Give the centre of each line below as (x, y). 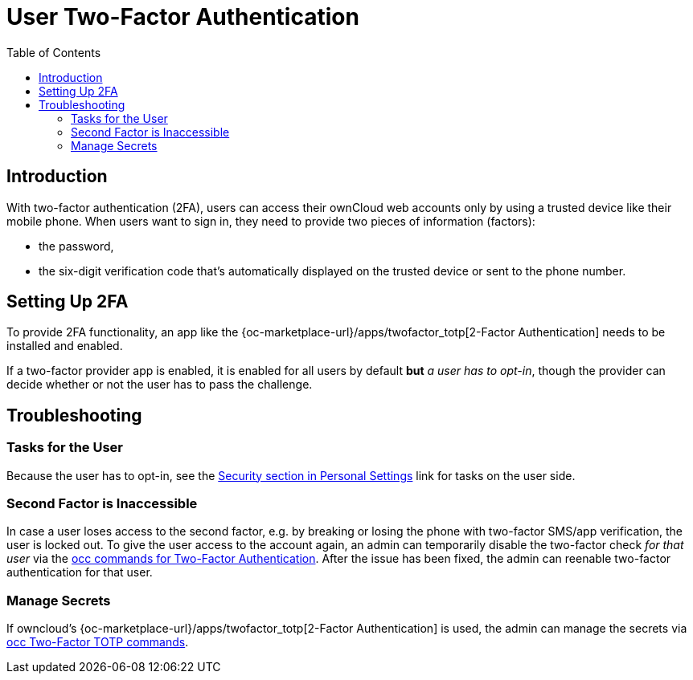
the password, (76, 246)
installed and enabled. (65, 346)
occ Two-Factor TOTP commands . (98, 642)
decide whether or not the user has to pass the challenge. (160, 385)
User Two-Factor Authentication (183, 17)
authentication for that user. (80, 572)
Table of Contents (54, 52)
